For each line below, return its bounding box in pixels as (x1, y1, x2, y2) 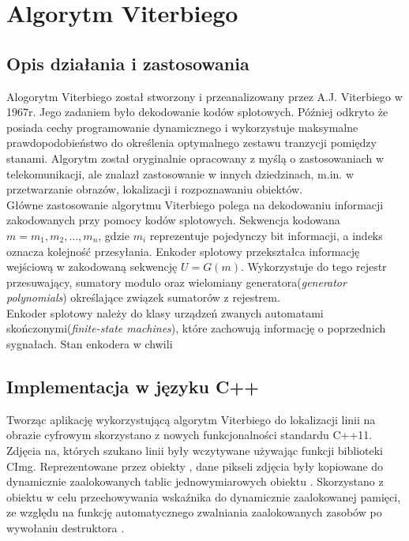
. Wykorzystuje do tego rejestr (240, 258, 387, 275)
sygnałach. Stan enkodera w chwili (6, 336, 173, 352)
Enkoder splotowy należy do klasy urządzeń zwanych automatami (6, 304, 324, 321)
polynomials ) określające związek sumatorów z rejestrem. (6, 289, 280, 306)
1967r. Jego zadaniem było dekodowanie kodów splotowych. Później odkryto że (6, 103, 388, 120)
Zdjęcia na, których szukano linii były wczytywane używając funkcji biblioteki (6, 442, 383, 459)
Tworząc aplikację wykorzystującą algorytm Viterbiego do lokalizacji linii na (6, 411, 376, 427)
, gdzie (98, 227, 129, 243)
